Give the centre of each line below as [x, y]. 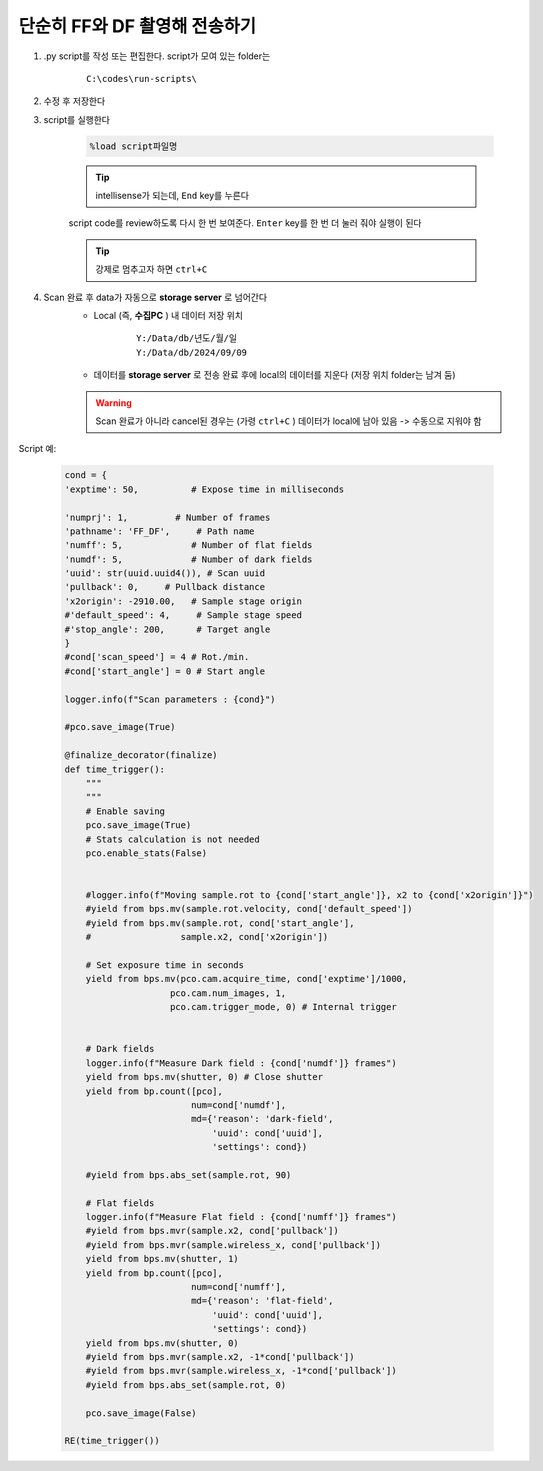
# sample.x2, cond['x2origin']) [207, 937]
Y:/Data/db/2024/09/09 [192, 352]
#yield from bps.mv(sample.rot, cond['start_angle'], [220, 923]
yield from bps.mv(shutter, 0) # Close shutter [204, 1077]
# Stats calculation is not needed [172, 839]
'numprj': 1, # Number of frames [167, 517]
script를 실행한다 [76, 119]
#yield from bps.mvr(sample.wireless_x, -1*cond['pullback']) [241, 1371]
